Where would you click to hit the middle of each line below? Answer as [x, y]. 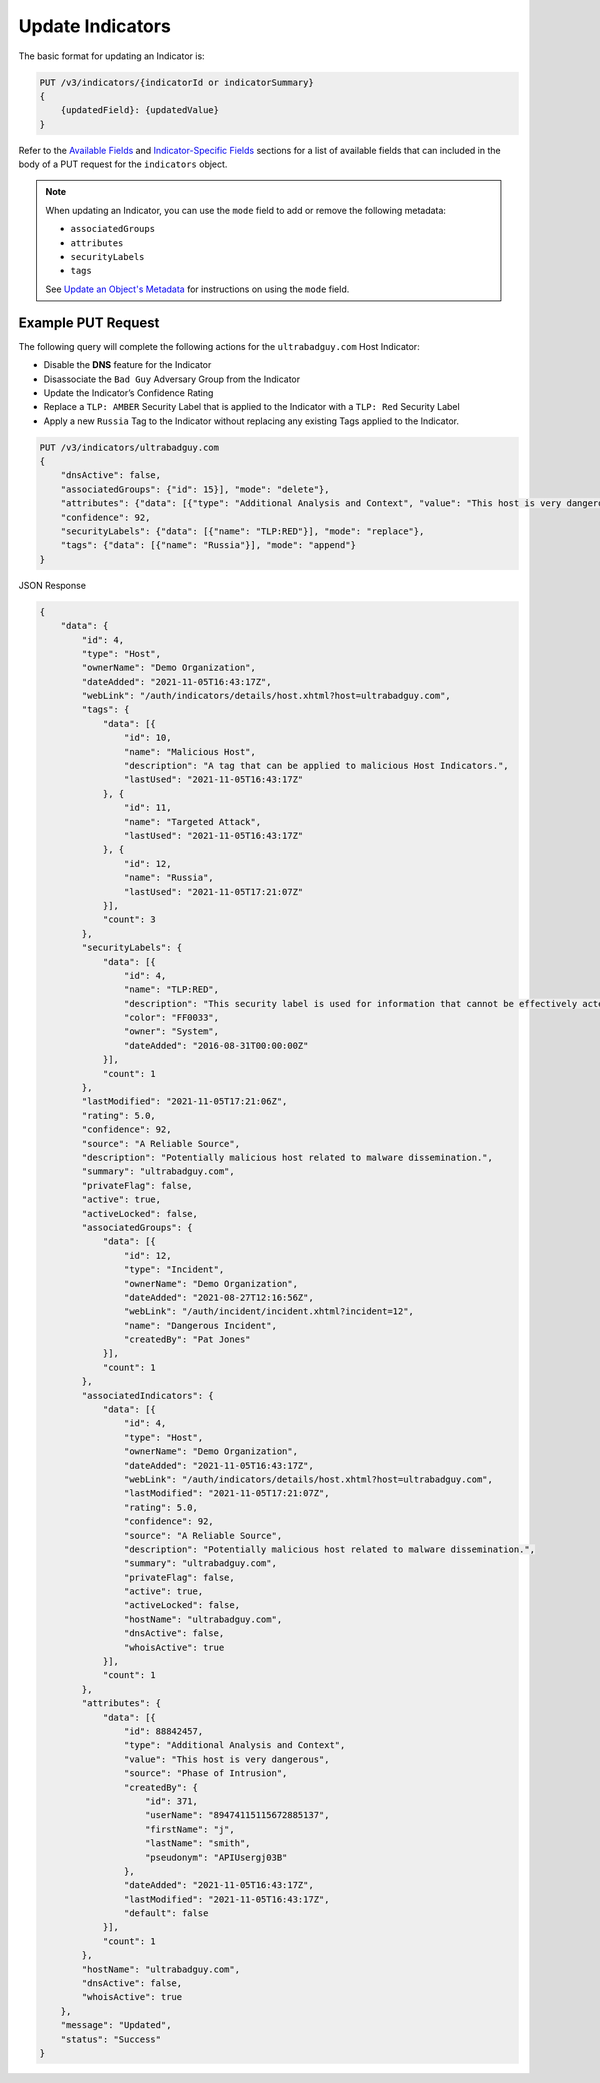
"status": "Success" [111, 2039]
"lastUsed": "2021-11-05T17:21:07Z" [213, 891]
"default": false [166, 1913]
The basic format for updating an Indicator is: [111, 56]
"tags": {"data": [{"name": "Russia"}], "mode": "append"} [208, 545]
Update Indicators [95, 26]
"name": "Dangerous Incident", [200, 1325]
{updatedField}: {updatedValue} [140, 110]
